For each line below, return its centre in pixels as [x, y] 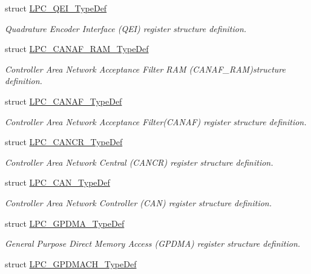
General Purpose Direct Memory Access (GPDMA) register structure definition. [153, 243]
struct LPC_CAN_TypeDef [57, 182]
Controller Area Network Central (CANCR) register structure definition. [139, 162]
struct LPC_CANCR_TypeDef [64, 142]
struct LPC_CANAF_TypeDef [64, 101]
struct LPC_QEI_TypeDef [56, 8]
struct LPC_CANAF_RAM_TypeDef [77, 49]
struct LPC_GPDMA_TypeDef [65, 223]
